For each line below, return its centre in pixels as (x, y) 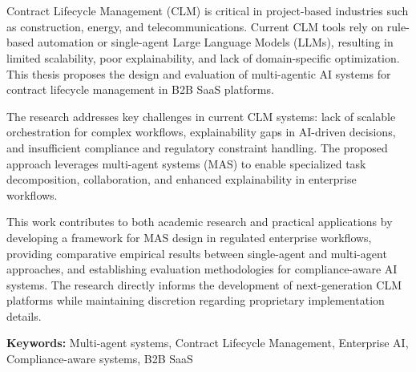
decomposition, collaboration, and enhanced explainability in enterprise (182, 179)
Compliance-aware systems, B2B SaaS (100, 359)
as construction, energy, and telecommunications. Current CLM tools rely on (195, 26)
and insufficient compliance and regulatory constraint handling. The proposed (197, 147)
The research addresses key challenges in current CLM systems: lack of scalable (201, 116)
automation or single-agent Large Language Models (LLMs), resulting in (215, 42)
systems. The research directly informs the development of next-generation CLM (204, 284)
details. (24, 315)
